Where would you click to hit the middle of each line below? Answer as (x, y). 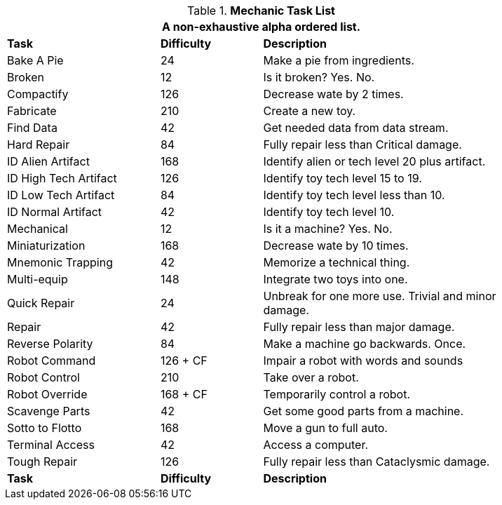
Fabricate (32, 111)
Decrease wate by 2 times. (333, 94)
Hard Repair (39, 144)
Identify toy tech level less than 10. (354, 195)
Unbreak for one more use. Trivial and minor (380, 296)
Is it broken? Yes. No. (319, 77)
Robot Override (47, 394)
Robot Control (43, 377)
